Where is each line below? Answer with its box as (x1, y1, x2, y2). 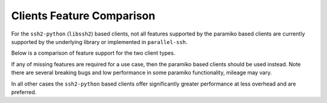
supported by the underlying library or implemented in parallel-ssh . (11, 38, 188, 45)
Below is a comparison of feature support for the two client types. (11, 49, 176, 57)
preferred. (11, 88, 37, 96)
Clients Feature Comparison (11, 9, 156, 22)
